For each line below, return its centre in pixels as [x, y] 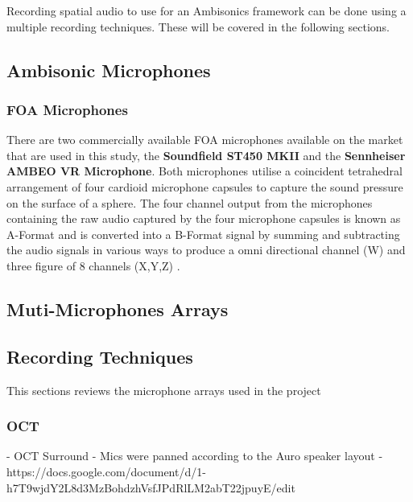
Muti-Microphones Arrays [118, 309]
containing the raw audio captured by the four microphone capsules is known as [204, 218]
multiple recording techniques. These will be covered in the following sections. [198, 26]
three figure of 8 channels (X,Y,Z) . [93, 265]
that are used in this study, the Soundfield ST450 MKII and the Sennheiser [206, 155]
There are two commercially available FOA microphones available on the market [205, 140]
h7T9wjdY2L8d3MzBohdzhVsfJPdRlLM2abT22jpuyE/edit [151, 487]
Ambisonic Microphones [109, 70]
